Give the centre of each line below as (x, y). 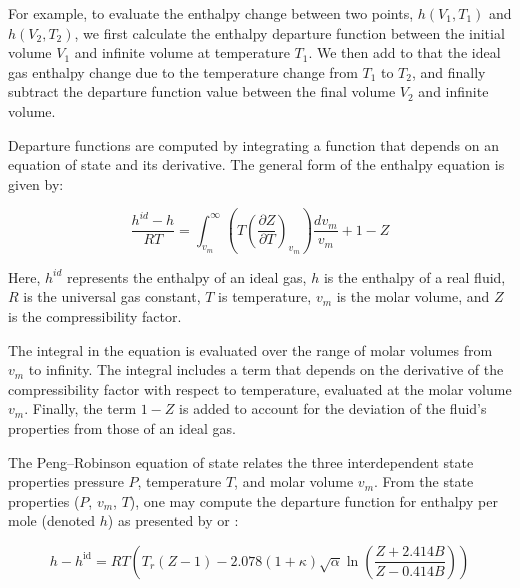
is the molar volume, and (413, 296)
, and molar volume (294, 481)
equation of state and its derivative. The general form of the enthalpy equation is (256, 164)
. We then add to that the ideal (404, 52)
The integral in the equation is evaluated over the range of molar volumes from (250, 349)
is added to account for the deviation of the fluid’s (333, 408)
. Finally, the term (80, 408)
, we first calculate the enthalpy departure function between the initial (289, 32)
